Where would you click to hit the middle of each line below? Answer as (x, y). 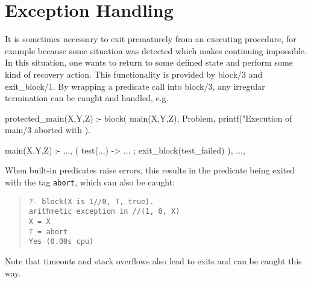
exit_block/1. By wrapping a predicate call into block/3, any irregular (135, 86)
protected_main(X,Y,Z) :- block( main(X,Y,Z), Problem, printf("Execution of (149, 118)
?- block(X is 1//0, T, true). (91, 201)
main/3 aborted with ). (48, 130)
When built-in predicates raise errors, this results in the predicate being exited (150, 170)
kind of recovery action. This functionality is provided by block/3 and (134, 74)
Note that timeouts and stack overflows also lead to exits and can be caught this (153, 261)
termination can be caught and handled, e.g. (87, 98)
